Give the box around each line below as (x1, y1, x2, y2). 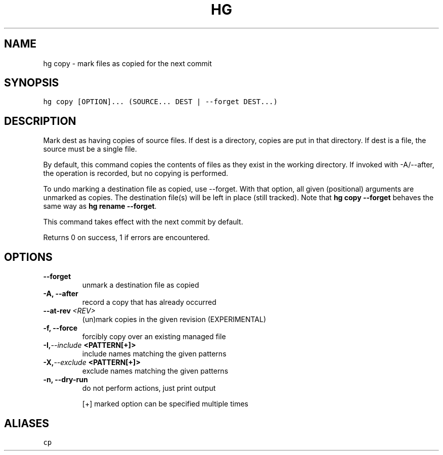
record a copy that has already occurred (82, 298, 216, 307)
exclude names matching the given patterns (82, 367, 229, 376)
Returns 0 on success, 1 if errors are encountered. (43, 233, 210, 242)
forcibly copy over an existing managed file (82, 332, 226, 341)
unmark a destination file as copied (82, 281, 199, 290)
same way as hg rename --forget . (43, 202, 157, 211)
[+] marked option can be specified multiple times (82, 399, 248, 408)
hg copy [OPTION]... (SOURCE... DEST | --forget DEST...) (43, 98, 278, 106)
